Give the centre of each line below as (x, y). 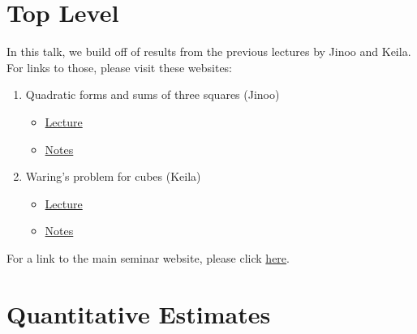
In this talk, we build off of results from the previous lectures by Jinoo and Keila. (209, 51)
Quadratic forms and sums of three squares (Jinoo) (153, 94)
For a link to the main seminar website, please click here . (148, 257)
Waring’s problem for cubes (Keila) (113, 176)
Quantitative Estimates (139, 313)
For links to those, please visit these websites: (120, 67)
